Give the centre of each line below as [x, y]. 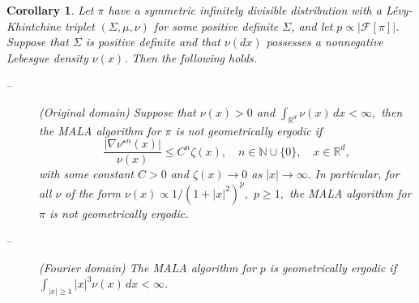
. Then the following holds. [191, 57]
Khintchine [34, 26]
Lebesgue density [47, 57]
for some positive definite [216, 26]
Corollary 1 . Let [50, 10]
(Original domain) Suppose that [118, 111]
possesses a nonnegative [325, 42]
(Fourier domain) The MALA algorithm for [148, 267]
